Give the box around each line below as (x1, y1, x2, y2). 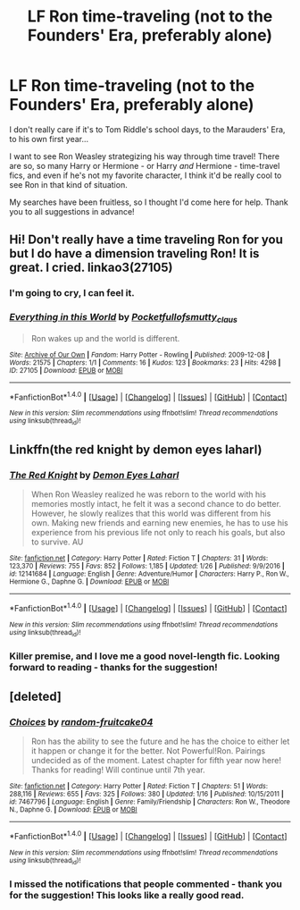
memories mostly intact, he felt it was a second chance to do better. (30, 499, 281, 510)
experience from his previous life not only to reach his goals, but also (30, 527, 286, 538)
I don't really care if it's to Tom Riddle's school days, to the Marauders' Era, (9, 123, 286, 135)
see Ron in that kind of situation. (9, 179, 128, 190)
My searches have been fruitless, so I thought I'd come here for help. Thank (9, 197, 288, 207)
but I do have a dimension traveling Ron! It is (9, 246, 260, 261)
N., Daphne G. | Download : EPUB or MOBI (9, 805, 137, 814)
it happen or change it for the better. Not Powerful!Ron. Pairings (30, 746, 266, 756)
